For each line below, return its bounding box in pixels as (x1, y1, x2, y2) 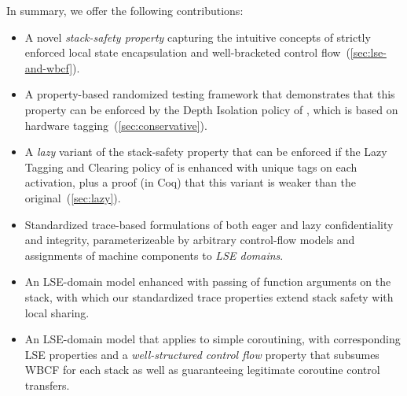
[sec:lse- (350, 44, 387, 61)
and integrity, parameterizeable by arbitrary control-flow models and (24, 231, 355, 248)
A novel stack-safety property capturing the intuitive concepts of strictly (24, 28, 371, 45)
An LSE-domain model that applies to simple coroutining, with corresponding (24, 331, 401, 347)
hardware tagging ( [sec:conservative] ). (24, 117, 207, 133)
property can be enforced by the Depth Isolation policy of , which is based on (24, 101, 398, 117)
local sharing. (24, 304, 90, 320)
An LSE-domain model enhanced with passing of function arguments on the (24, 273, 391, 290)
